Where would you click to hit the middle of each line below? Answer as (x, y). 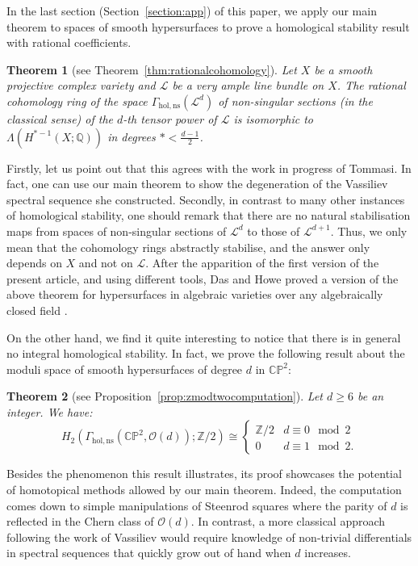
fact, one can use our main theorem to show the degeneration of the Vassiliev (197, 184)
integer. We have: (50, 411)
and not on (106, 263)
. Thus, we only (369, 231)
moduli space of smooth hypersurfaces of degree (125, 369)
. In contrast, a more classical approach (288, 521)
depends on (34, 263)
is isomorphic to (274, 118)
